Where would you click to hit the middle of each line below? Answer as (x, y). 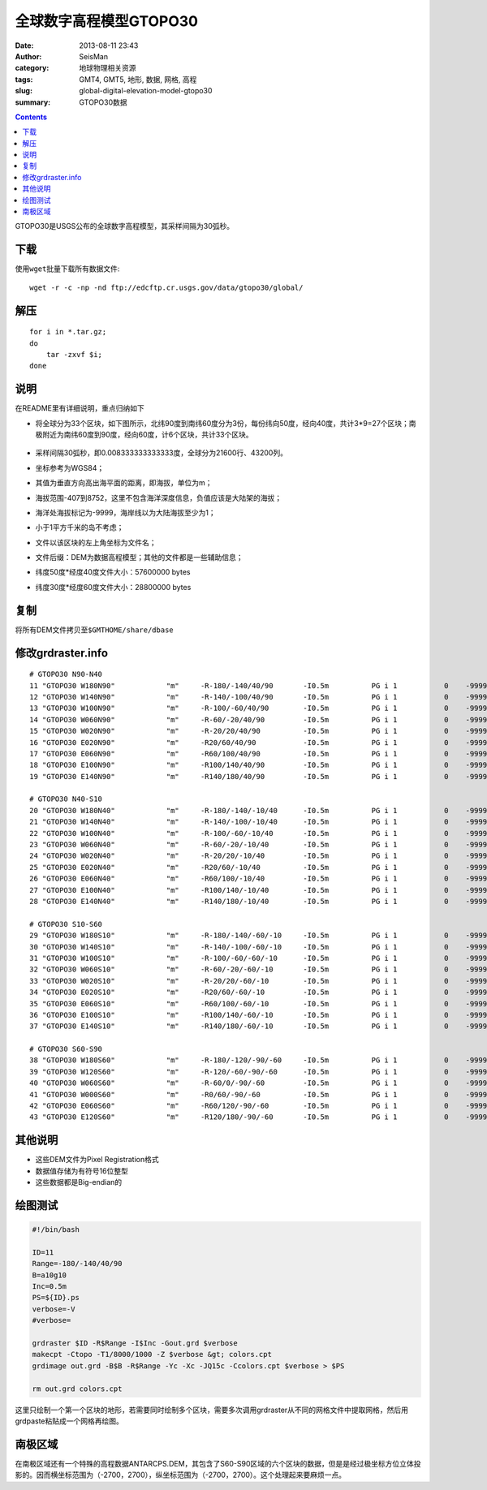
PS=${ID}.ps (56, 1298)
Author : (28, 56)
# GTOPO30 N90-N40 (66, 674)
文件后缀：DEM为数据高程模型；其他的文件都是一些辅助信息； (139, 558)
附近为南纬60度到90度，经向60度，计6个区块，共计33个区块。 (147, 434)
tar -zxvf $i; (74, 354)
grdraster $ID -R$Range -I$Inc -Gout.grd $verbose (135, 1344)
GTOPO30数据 (103, 102)
